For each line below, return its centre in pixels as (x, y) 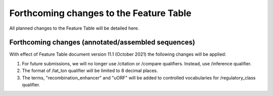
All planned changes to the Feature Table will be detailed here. (74, 28)
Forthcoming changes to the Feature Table (100, 13)
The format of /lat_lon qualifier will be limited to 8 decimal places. (90, 71)
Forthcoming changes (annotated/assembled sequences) (102, 42)
